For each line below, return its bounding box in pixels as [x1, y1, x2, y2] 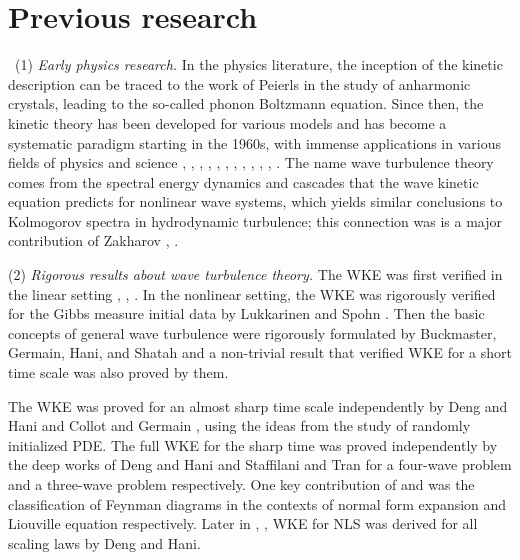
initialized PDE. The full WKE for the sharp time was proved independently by [8, 434, 498, 455]
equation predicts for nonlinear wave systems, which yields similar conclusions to [8, 191, 503, 212]
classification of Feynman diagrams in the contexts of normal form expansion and [8, 493, 507, 514]
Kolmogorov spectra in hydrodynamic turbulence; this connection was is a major [8, 210, 503, 231]
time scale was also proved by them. [8, 362, 229, 383]
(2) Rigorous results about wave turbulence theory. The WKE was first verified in [8, 264, 503, 285]
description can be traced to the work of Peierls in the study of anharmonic [8, 73, 471, 94]
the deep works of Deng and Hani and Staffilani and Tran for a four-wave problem [8, 454, 512, 475]
